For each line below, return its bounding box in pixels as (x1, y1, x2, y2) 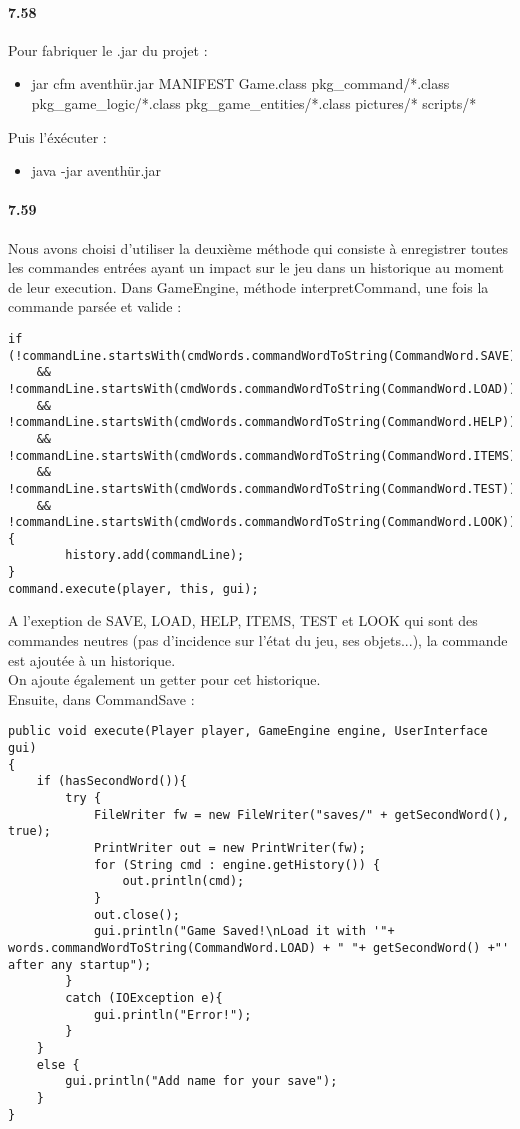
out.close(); (93, 907, 180, 922)
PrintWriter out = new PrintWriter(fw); (93, 841, 366, 855)
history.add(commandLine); (65, 548, 245, 563)
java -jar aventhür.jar (31, 160, 162, 181)
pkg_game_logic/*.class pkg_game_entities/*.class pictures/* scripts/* (31, 92, 477, 113)
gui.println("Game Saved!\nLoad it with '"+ (93, 924, 395, 939)
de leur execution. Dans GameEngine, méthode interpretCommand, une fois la (8, 276, 489, 297)
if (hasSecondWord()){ (36, 774, 187, 789)
